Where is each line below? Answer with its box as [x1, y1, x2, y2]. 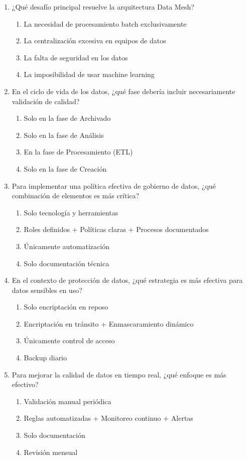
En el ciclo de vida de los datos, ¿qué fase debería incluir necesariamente [12, 86, 235, 96]
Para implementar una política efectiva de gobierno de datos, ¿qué [12, 180, 216, 191]
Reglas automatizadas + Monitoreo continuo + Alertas [24, 413, 193, 423]
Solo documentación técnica [24, 258, 109, 268]
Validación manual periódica [24, 396, 111, 406]
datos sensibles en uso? [12, 284, 82, 295]
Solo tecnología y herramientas [24, 207, 118, 217]
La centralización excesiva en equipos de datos [24, 35, 166, 46]
